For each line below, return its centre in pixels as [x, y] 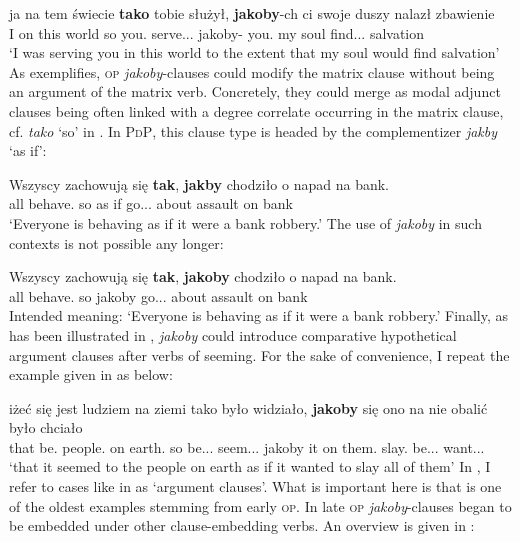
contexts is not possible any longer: [116, 242]
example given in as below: [91, 374]
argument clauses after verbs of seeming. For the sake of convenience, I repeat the [259, 354]
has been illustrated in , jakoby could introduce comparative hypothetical [233, 334]
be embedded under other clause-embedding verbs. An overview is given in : [242, 525]
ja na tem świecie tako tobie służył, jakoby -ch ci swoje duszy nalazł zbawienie [252, 13]
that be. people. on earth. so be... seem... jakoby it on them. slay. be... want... [247, 446]
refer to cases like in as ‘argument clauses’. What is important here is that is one [255, 486]
